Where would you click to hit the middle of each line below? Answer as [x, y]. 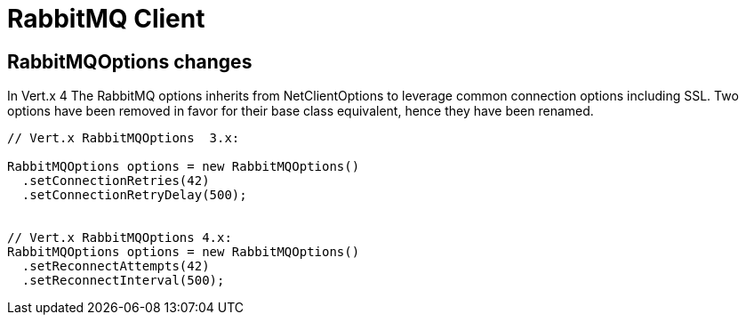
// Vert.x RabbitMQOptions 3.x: [124, 138]
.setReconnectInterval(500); [123, 281]
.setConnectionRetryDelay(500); [134, 195]
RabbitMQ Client [106, 19]
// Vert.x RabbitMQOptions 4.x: [120, 238]
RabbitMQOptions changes [130, 61]
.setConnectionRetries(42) [116, 181]
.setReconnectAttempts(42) [116, 266]
